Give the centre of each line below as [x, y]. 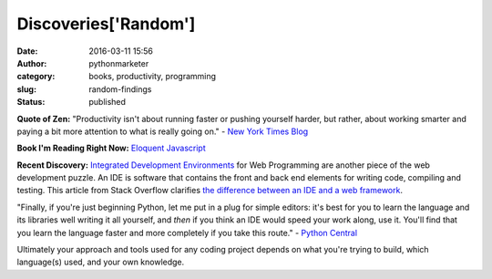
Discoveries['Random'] [106, 24]
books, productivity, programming [153, 77]
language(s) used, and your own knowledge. [101, 262]
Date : [27, 51]
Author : [32, 63]
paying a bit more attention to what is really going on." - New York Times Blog [163, 131]
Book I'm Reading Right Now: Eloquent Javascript [111, 148]
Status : [31, 102]
